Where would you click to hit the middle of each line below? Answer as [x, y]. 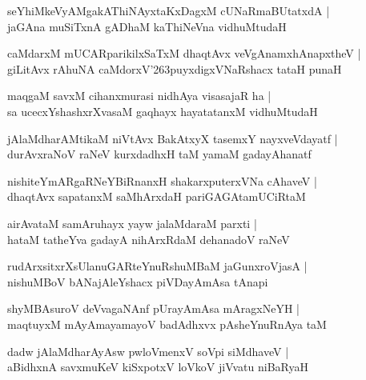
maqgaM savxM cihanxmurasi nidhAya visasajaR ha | [139, 96]
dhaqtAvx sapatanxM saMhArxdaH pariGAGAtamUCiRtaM [157, 196]
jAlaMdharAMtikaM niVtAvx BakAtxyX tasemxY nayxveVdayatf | [173, 138]
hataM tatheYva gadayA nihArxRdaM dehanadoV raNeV [149, 239]
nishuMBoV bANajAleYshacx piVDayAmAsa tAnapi [138, 281]
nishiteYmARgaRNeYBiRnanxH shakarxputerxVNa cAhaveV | [162, 180]
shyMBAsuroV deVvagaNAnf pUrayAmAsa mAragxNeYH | [153, 308]
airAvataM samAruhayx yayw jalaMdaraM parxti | [132, 223]
